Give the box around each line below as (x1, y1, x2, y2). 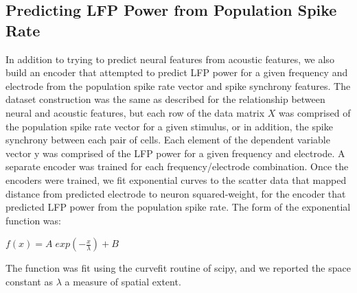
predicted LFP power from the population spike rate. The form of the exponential (5, 200, 351, 214)
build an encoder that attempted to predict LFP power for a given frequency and (5, 65, 348, 80)
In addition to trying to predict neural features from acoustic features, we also (5, 51, 334, 66)
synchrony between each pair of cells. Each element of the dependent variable (5, 132, 330, 147)
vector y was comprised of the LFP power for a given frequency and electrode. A (5, 145, 345, 160)
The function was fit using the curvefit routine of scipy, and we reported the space (5, 261, 351, 275)
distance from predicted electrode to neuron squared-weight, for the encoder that (5, 186, 346, 200)
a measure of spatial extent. (65, 274, 181, 288)
